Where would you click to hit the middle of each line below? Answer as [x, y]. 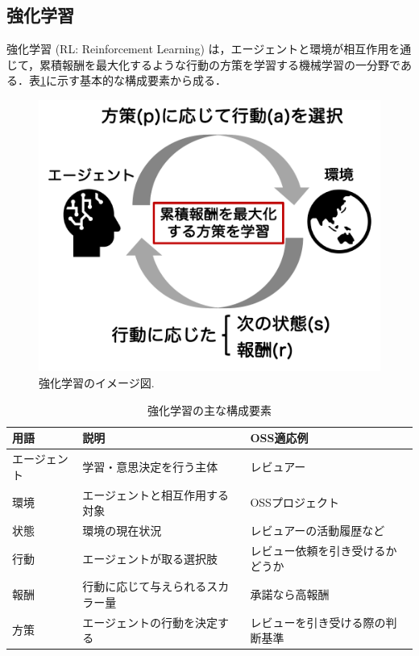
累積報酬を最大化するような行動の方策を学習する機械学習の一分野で [220, 64]
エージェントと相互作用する [156, 494]
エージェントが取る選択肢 [150, 558]
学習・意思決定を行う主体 [150, 466]
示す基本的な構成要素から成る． [141, 80]
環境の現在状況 [122, 530]
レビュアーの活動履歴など [317, 530]
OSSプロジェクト [295, 502]
